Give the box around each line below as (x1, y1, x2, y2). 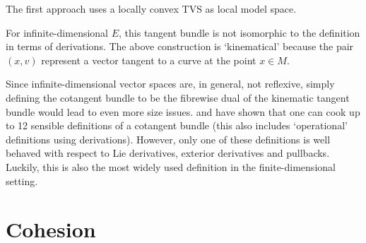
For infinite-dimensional (6, 25, 109, 40)
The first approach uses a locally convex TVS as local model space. (6, 1, 297, 16)
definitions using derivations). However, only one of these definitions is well (6, 131, 331, 146)
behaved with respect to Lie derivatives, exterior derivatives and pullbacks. (6, 146, 330, 160)
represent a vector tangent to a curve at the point (41, 52, 256, 67)
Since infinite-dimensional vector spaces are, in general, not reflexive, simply (6, 76, 335, 91)
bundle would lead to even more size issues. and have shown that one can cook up (6, 104, 360, 119)
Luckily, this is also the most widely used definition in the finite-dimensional (6, 159, 336, 174)
